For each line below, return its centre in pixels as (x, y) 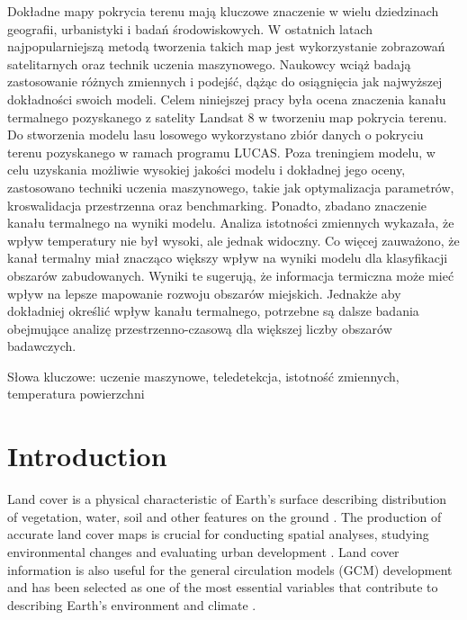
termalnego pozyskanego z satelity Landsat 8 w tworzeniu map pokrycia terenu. (227, 117)
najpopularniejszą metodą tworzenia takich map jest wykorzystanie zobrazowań (226, 46)
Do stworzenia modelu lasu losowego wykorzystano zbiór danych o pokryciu (216, 135)
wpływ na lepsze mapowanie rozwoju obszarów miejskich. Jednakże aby (204, 293)
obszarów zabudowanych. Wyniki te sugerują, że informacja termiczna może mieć (231, 275)
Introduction (87, 456)
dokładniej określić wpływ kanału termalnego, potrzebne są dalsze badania (213, 311)
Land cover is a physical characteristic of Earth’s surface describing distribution (227, 499)
